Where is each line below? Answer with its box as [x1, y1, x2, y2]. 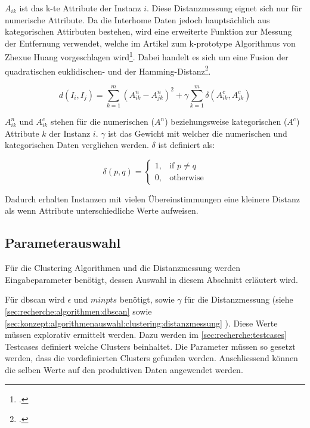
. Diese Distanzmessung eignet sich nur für [147, 2, 302, 14]
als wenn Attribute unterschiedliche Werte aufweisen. [5, 204, 199, 217]
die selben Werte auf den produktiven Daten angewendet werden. [5, 363, 243, 375]
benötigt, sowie [119, 293, 175, 306]
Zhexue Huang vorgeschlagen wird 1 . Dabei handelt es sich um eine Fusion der [5, 49, 289, 63]
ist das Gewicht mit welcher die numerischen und [108, 127, 287, 139]
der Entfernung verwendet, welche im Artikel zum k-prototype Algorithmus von [5, 36, 296, 49]
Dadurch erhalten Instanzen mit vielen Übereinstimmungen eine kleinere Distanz [5, 192, 300, 205]
